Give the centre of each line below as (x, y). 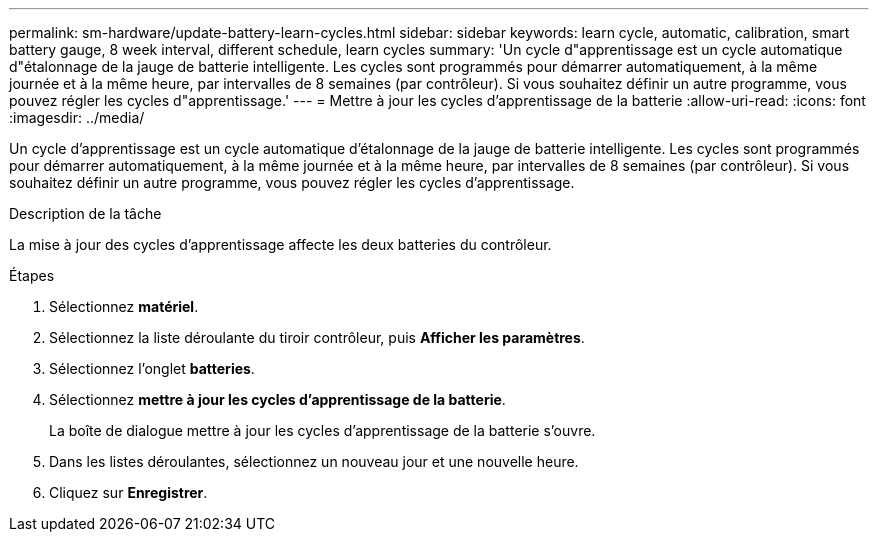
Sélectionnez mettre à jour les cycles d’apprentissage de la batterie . (277, 399)
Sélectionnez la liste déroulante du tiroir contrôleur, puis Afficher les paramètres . (317, 337)
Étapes (32, 275)
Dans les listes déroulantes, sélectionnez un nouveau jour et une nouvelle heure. (314, 461)
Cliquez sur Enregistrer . (128, 492)
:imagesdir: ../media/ (77, 117)
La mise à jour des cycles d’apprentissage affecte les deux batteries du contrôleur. (280, 244)
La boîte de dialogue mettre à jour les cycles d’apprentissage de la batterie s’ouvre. (322, 430)
